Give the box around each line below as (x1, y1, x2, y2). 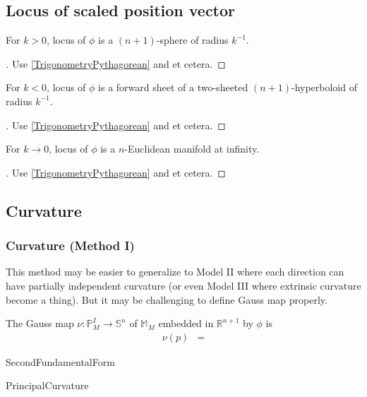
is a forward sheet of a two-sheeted (98, 80, 248, 95)
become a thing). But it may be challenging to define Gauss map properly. (6, 292, 327, 307)
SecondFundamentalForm (6, 354, 115, 369)
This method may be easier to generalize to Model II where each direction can (6, 264, 344, 279)
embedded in (158, 316, 214, 331)
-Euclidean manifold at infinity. (124, 141, 260, 156)
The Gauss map (6, 316, 74, 331)
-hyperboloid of (291, 80, 357, 95)
